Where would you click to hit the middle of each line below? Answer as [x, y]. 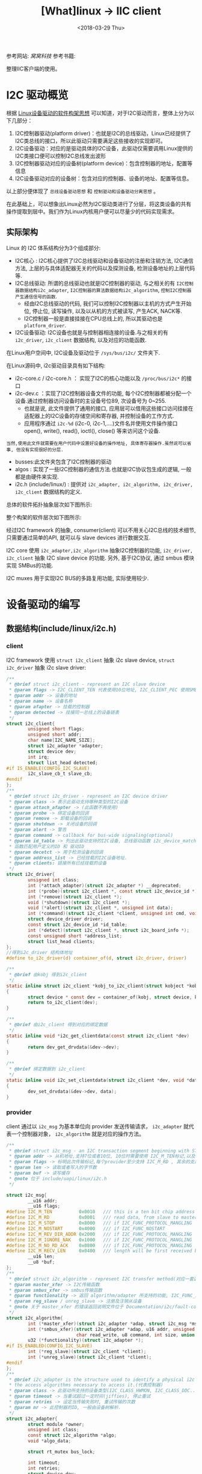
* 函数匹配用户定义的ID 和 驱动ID [47, 846]
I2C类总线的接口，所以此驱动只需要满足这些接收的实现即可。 [90, 141]
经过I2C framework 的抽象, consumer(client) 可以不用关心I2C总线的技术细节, [101, 530]
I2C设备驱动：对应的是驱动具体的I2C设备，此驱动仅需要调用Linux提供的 [104, 148]
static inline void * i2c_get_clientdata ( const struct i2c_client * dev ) [98, 1036]
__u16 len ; [41, 1257]
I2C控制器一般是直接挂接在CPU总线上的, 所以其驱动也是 [93, 318]
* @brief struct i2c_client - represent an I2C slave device [87, 684]
